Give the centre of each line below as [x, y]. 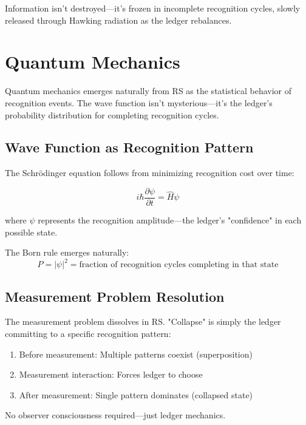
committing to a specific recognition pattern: [88, 334]
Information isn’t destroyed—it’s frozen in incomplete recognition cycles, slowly [153, 8]
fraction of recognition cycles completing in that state [179, 265]
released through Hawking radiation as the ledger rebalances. [118, 20]
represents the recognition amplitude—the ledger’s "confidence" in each [170, 219]
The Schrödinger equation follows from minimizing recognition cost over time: [150, 173]
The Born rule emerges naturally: [67, 252]
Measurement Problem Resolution [115, 296]
